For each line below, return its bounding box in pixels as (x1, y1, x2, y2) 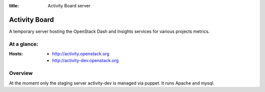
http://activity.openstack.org (52, 51, 110, 57)
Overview (9, 70, 33, 77)
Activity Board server (48, 3, 91, 8)
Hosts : (9, 51, 23, 57)
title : (9, 3, 19, 8)
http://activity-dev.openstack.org (52, 58, 119, 64)
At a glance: (9, 41, 39, 47)
